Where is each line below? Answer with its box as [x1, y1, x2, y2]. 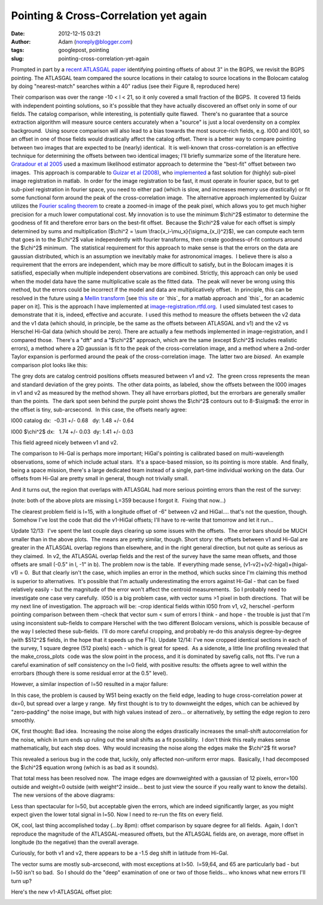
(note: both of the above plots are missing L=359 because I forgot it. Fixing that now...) [11, 497, 226, 504]
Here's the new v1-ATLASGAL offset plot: [11, 888, 112, 895]
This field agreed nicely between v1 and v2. [11, 438, 118, 446]
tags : [11, 47, 25, 54]
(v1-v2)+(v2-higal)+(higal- [243, 560, 308, 568]
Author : [11, 38, 31, 45]
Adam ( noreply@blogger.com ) [58, 38, 133, 45]
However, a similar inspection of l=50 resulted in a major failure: [11, 681, 169, 688]
